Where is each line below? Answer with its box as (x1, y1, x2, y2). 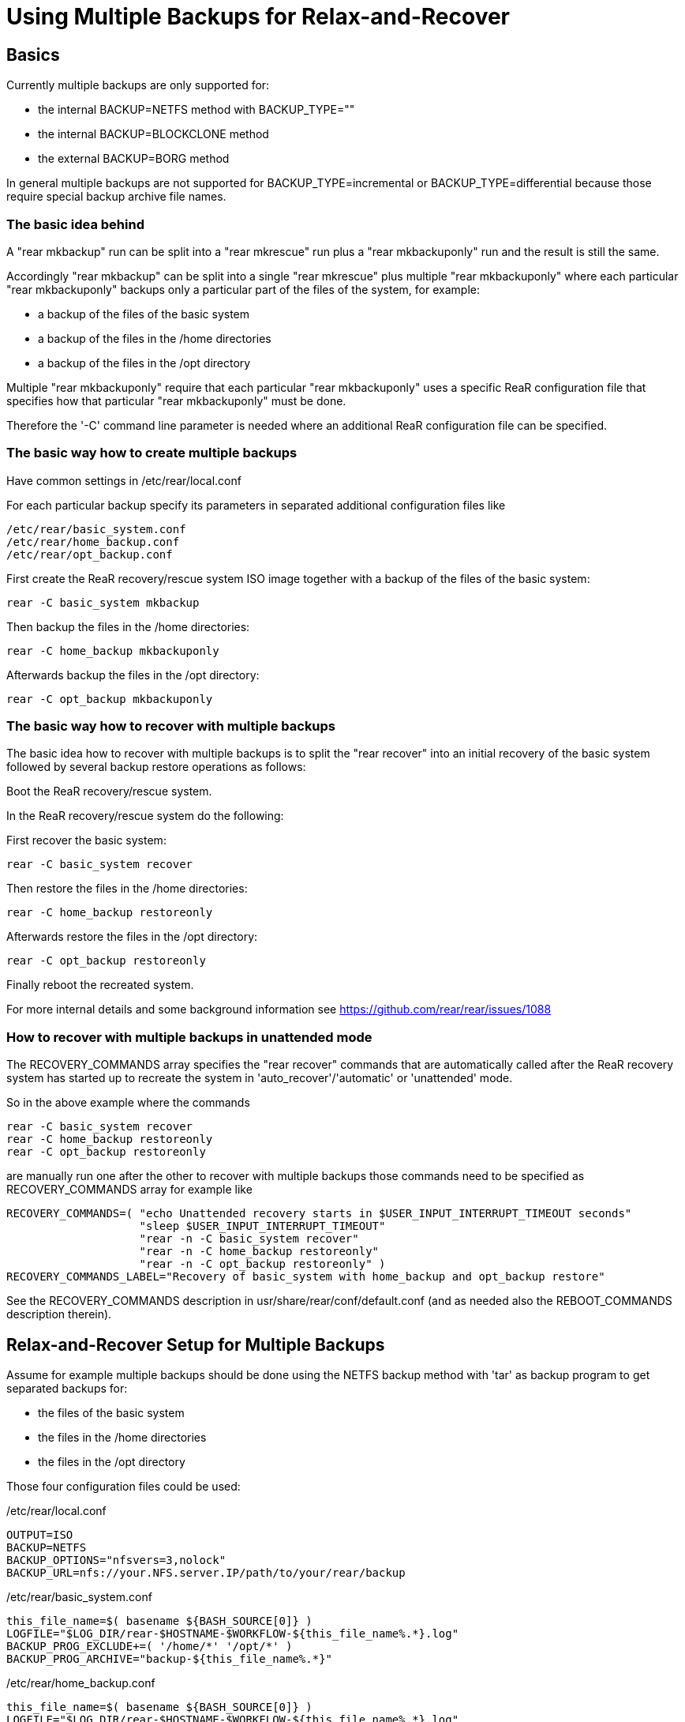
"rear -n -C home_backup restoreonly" (139, 1245, 380, 1258)
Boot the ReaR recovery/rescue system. (6, 784, 212, 799)
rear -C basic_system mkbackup (6, 596, 200, 609)
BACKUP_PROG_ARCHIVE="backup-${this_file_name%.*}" (6, 1652, 333, 1666)
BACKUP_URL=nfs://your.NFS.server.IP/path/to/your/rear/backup (6, 1566, 406, 1580)
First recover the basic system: (6, 833, 167, 848)
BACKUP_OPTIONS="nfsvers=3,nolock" (6, 1554, 226, 1567)
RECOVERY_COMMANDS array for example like (6, 1182, 253, 1197)
